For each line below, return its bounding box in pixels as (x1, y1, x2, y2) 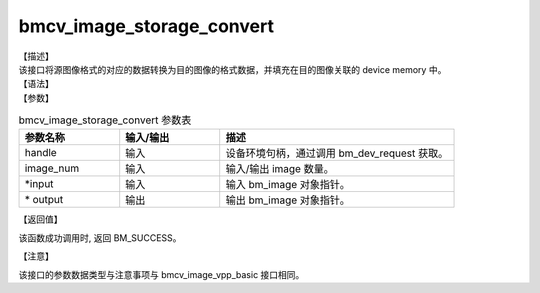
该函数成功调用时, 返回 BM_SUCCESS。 (18, 231, 182, 244)
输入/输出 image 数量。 (225, 162, 334, 176)
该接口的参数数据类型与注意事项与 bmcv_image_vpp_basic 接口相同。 (18, 268, 305, 280)
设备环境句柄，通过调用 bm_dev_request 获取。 (225, 146, 449, 160)
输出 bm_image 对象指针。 (225, 193, 350, 207)
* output (24, 193, 64, 207)
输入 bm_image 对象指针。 (225, 178, 350, 192)
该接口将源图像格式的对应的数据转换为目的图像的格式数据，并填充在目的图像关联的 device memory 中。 (18, 63, 447, 75)
